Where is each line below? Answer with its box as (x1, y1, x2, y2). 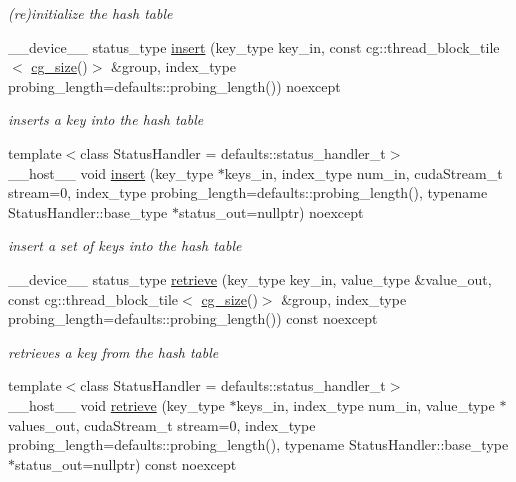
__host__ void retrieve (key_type (8, 394, 225, 415)
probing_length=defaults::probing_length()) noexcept (8, 75, 341, 96)
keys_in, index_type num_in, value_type (236, 394, 495, 415)
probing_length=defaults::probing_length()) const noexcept (8, 308, 378, 329)
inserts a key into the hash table (8, 109, 204, 130)
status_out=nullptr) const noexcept (15, 453, 237, 474)
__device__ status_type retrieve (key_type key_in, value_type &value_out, (8, 268, 492, 289)
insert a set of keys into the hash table (8, 235, 242, 256)
